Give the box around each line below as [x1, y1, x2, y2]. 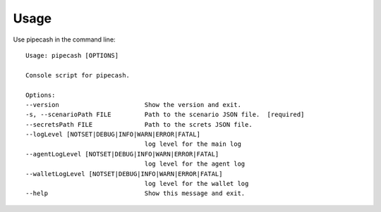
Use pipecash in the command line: [13, 35, 116, 44]
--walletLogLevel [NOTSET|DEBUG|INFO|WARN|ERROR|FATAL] [25, 170, 223, 177]
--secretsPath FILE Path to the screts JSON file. [25, 120, 253, 128]
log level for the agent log [144, 160, 246, 168]
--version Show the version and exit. [25, 101, 241, 108]
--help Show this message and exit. [25, 189, 246, 197]
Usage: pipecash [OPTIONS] [25, 51, 119, 59]
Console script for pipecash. [25, 71, 131, 79]
